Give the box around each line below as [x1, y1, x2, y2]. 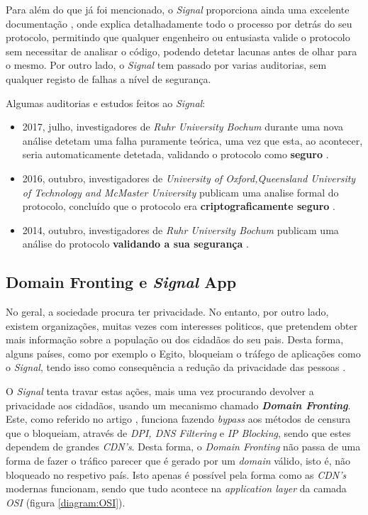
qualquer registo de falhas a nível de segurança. [6, 71, 211, 86]
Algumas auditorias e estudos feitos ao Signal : [6, 95, 206, 110]
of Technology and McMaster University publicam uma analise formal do [22, 184, 339, 199]
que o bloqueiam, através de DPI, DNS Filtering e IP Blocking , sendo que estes [6, 425, 351, 440]
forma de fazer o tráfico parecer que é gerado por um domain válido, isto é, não [6, 453, 351, 468]
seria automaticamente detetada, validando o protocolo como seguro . [22, 147, 329, 162]
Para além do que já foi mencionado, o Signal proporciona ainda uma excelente [6, 2, 350, 16]
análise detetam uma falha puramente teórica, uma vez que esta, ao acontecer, [22, 133, 363, 148]
